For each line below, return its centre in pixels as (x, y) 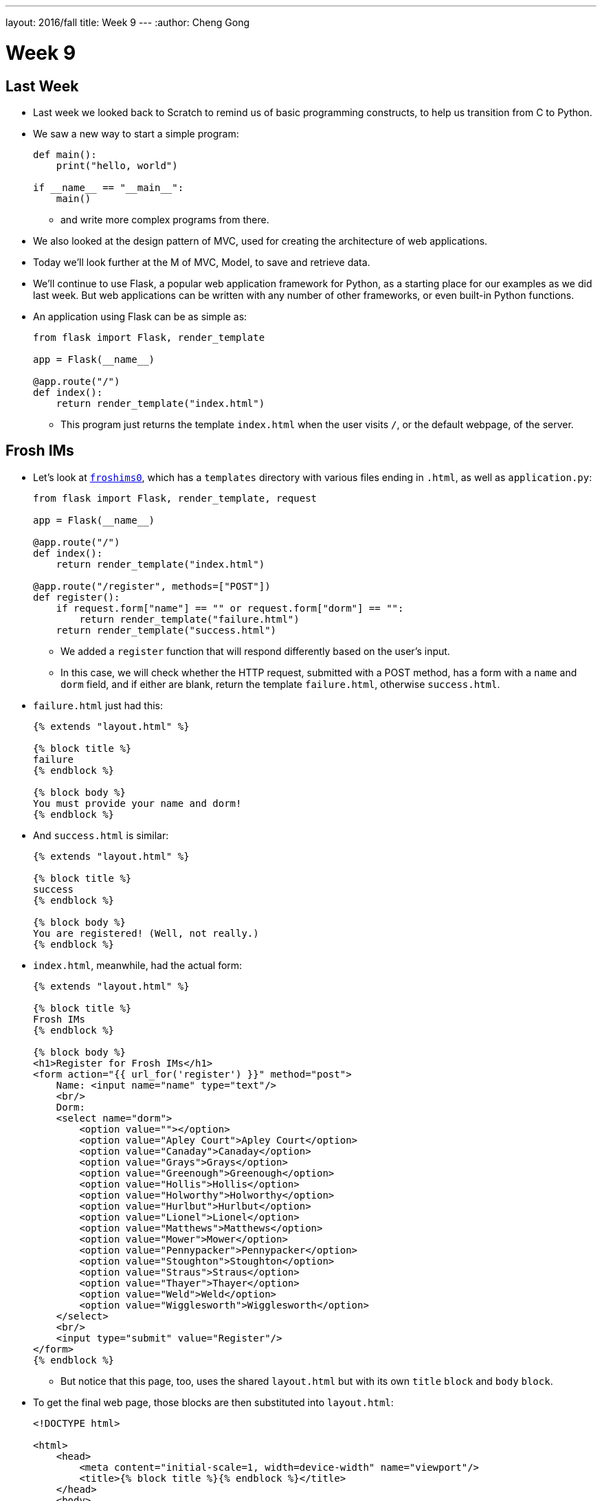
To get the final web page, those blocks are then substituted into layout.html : (213, 1402)
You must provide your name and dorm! (137, 803)
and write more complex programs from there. (165, 219)
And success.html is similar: (101, 835)
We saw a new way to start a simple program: (136, 133)
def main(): (65, 154)
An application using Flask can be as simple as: (140, 316)
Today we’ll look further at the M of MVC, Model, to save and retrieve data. (202, 262)
